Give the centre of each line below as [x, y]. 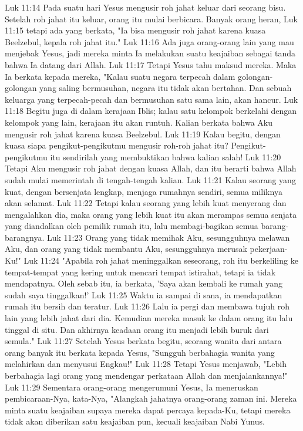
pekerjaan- [269, 249]
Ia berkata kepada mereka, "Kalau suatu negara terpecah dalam [120, 76]
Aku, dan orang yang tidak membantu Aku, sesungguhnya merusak [126, 249]
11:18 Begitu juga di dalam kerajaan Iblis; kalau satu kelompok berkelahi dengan [151, 111]
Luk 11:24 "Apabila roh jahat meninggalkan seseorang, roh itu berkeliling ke [161, 260]
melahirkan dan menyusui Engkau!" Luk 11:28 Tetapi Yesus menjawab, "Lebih [146, 364]
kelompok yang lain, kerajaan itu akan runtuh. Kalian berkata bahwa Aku [139, 122]
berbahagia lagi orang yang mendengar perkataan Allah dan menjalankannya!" [146, 375]
